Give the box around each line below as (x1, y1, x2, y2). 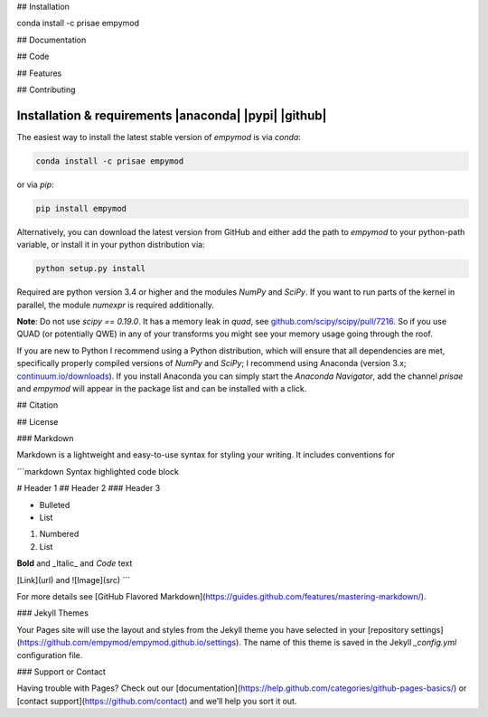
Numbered (39, 529, 80, 540)
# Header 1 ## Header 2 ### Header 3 (16, 483, 161, 494)
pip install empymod (35, 203, 127, 213)
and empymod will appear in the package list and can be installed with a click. (16, 382, 307, 393)
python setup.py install (35, 263, 146, 274)
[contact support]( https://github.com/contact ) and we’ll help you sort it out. (16, 695, 297, 706)
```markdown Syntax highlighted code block (16, 466, 180, 476)
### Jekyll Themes (16, 608, 89, 618)
